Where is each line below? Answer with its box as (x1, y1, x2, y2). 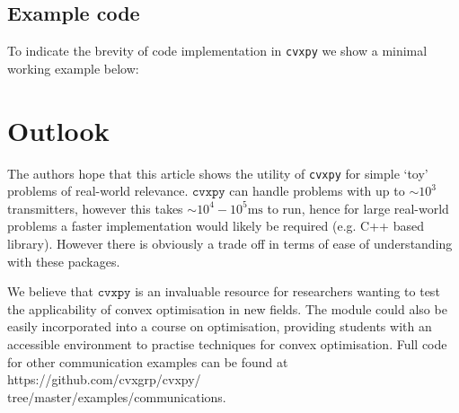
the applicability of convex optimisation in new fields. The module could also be (7, 299, 447, 318)
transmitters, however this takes (7, 198, 183, 217)
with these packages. (7, 251, 120, 270)
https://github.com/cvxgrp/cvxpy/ (7, 370, 201, 389)
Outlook (7, 111, 110, 148)
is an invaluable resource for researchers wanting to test (135, 282, 440, 301)
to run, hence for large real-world (267, 198, 449, 217)
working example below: (7, 58, 139, 77)
